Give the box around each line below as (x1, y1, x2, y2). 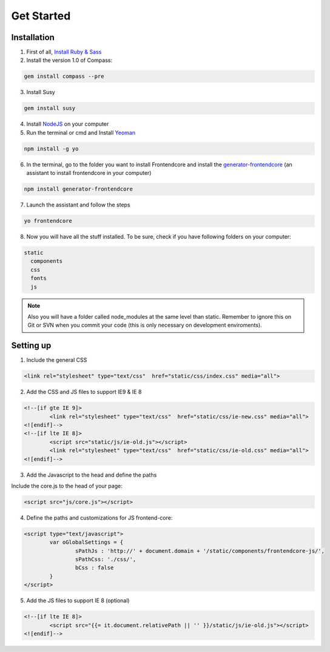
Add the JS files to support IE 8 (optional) (26, 597, 130, 604)
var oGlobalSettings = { (49, 539, 124, 546)
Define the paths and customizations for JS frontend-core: (26, 514, 173, 521)
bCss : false (75, 565, 114, 571)
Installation (11, 32, 55, 42)
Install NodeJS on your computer (26, 120, 109, 127)
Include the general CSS (26, 356, 87, 364)
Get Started (11, 9, 71, 22)
